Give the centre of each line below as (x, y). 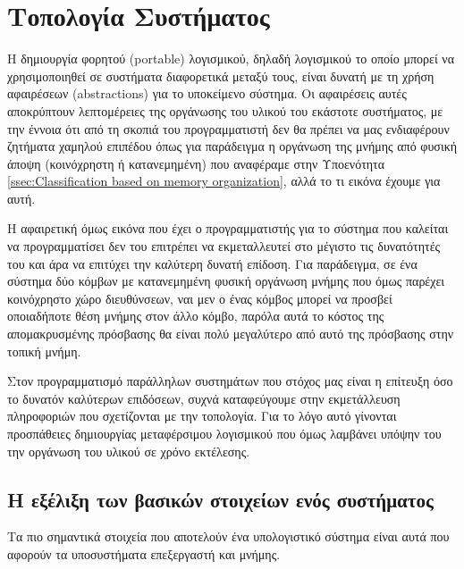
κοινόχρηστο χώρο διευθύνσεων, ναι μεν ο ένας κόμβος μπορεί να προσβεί (200, 298)
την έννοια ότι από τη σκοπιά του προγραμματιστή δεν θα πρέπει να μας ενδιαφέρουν (228, 128)
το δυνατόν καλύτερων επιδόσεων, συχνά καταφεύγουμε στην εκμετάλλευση (204, 398)
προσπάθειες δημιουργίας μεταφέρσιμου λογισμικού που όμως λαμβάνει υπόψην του (224, 433)
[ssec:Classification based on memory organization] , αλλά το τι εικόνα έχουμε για (224, 181)
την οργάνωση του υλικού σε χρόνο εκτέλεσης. (129, 451)
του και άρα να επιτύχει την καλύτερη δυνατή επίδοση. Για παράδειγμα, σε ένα (212, 263)
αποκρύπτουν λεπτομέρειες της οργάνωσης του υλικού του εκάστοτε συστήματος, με (225, 110)
